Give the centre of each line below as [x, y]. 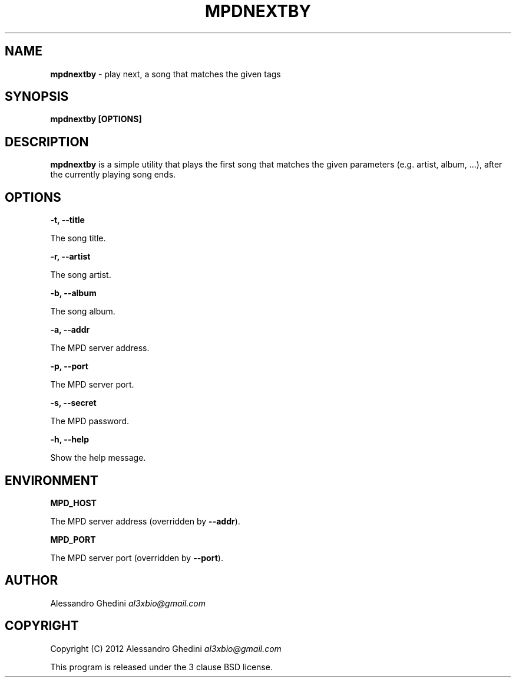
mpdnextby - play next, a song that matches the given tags [166, 74]
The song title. [78, 238]
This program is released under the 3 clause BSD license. [161, 667]
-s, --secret [73, 403]
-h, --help [70, 440]
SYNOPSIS [37, 97]
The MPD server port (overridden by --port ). [137, 558]
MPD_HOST [73, 503]
